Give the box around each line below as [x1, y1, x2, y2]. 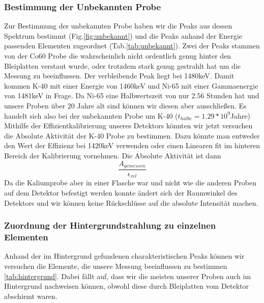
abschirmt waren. [4, 290, 57, 301]
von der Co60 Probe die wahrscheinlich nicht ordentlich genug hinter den [4, 50, 231, 61]
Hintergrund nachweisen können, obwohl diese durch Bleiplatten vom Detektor [4, 281, 249, 291]
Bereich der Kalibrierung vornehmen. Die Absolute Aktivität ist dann [4, 150, 221, 160]
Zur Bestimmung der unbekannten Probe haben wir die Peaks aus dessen [4, 20, 232, 31]
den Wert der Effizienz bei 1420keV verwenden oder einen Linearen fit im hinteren [4, 140, 260, 151]
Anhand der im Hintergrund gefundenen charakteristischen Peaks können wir [4, 251, 245, 261]
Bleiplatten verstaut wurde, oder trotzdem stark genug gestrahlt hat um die [4, 60, 241, 71]
